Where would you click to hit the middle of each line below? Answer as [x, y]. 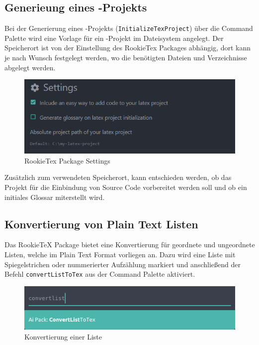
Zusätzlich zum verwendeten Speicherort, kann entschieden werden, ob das [118, 177]
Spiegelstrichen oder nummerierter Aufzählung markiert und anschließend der [123, 264]
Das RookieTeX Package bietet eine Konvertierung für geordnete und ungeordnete [130, 245]
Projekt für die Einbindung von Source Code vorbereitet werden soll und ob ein [126, 187]
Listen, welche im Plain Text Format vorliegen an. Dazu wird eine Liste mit [120, 255]
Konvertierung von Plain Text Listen [101, 224]
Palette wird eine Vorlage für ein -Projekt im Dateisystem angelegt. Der [114, 38]
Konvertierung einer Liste [63, 336]
